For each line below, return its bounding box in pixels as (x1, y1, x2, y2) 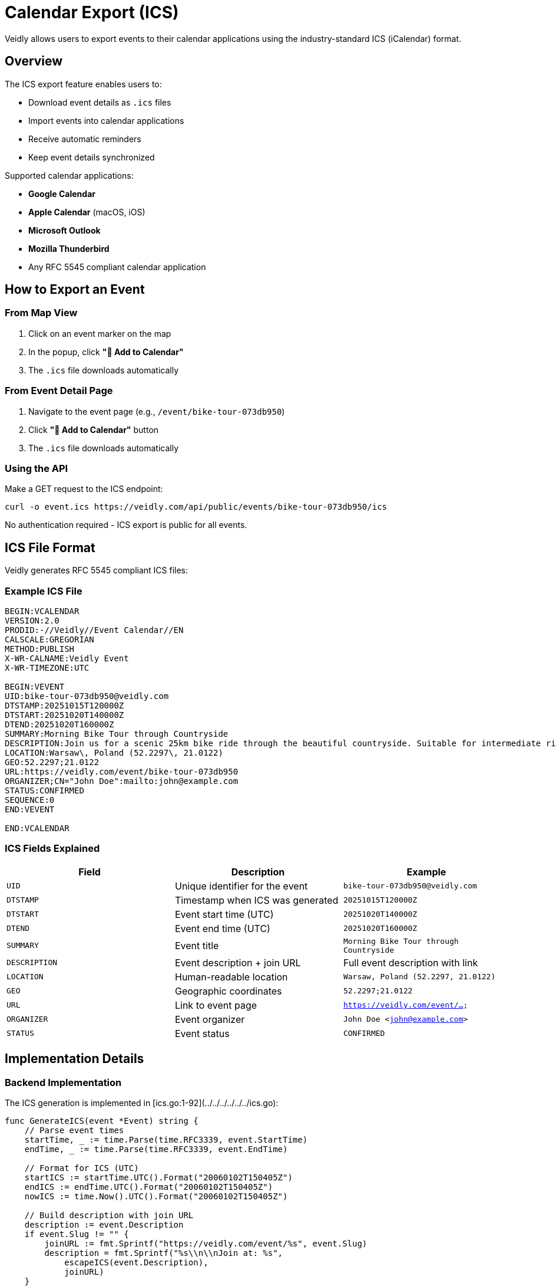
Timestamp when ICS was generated (174, 894, 339, 906)
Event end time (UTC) (174, 922, 270, 934)
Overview (5, 54, 63, 69)
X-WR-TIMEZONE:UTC (5, 662, 90, 672)
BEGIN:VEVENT (5, 681, 65, 691)
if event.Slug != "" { (24, 1229, 129, 1239)
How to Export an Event (5, 282, 145, 297)
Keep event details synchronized (28, 152, 155, 162)
